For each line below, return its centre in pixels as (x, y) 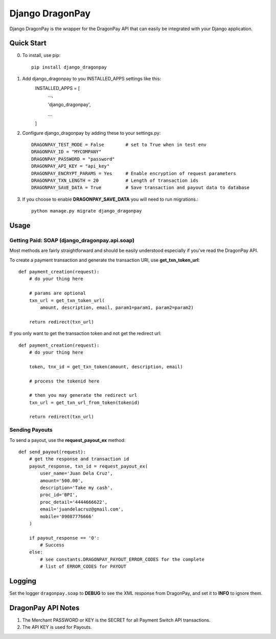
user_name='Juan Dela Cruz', (77, 473)
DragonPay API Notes (44, 608)
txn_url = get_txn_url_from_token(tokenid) (84, 402)
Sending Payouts (31, 430)
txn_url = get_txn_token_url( (67, 300)
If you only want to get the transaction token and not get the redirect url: (85, 333)
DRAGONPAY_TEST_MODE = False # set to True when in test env (119, 144)
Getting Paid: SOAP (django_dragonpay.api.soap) (72, 240)
